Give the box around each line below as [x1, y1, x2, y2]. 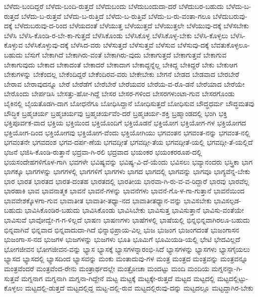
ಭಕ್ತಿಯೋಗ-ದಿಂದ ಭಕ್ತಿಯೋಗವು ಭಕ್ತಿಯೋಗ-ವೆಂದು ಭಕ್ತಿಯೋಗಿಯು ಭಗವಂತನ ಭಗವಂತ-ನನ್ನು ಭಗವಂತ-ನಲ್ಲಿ [4, 127, 250, 137]
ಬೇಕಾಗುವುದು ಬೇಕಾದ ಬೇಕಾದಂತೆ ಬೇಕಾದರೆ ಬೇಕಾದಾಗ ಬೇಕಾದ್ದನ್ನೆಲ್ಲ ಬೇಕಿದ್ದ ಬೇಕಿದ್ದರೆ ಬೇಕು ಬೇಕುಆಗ [4, 59, 238, 69]
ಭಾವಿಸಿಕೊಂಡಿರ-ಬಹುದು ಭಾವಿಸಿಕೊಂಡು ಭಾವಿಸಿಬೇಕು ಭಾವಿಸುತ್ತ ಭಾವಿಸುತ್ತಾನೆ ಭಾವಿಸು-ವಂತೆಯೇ [24, 205, 244, 215]
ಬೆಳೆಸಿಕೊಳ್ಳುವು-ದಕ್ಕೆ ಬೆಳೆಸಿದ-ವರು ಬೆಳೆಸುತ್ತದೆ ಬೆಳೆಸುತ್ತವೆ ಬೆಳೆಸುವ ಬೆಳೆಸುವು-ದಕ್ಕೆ [25, 40, 209, 50]
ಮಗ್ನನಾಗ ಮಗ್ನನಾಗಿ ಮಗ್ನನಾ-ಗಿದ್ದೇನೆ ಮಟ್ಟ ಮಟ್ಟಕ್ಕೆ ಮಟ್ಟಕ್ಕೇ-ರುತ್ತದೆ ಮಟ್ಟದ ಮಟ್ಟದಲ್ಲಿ [21, 273, 215, 283]
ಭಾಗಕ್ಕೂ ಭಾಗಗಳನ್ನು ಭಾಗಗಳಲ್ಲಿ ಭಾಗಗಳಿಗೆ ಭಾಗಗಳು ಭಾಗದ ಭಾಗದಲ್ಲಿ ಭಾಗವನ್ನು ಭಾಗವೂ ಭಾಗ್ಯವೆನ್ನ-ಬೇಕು [4, 166, 250, 177]
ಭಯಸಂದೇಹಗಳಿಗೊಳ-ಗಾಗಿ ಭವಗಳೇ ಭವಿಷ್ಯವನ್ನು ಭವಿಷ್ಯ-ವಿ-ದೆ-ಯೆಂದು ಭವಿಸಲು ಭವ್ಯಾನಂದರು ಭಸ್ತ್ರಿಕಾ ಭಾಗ [4, 156, 253, 167]
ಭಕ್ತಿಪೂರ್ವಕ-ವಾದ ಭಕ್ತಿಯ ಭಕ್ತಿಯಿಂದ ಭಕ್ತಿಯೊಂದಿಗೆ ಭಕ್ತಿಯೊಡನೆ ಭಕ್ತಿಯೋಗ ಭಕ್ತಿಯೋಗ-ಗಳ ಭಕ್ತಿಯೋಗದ [4, 118, 246, 128]
